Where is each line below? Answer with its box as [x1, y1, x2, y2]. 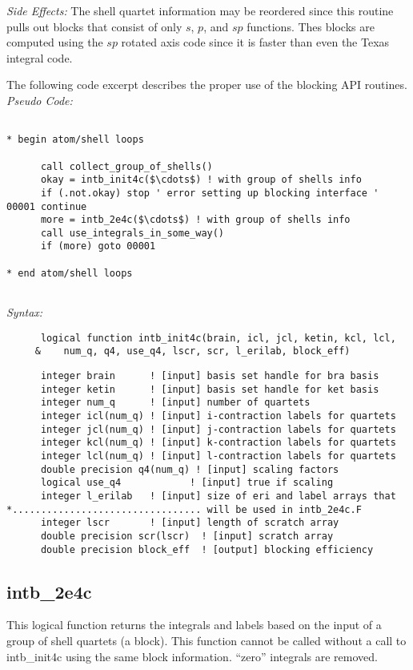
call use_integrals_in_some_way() [40, 227, 225, 239]
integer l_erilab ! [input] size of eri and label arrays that [40, 490, 396, 502]
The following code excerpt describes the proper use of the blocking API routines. [6, 76, 407, 93]
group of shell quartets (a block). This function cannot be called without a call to [6, 632, 407, 648]
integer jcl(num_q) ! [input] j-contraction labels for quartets [40, 423, 396, 435]
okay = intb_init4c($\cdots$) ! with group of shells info [40, 174, 362, 186]
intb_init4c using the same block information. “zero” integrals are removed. [6, 648, 378, 664]
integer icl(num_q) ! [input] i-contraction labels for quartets [40, 410, 396, 422]
